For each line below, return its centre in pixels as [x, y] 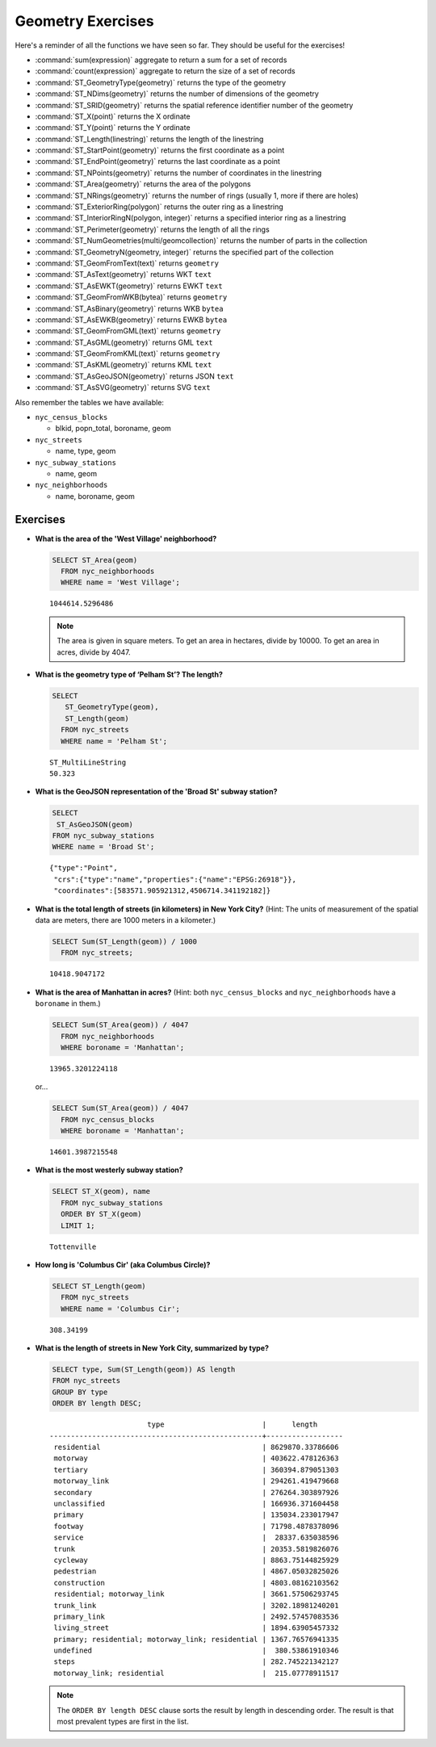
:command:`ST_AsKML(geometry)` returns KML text [124, 365]
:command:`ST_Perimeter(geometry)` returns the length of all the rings [152, 229]
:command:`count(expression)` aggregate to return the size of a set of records [165, 71]
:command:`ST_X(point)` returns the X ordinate [113, 116]
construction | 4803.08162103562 [196, 1583]
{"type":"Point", [84, 868]
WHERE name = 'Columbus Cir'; [121, 1309]
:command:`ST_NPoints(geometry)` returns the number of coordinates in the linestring [178, 173]
